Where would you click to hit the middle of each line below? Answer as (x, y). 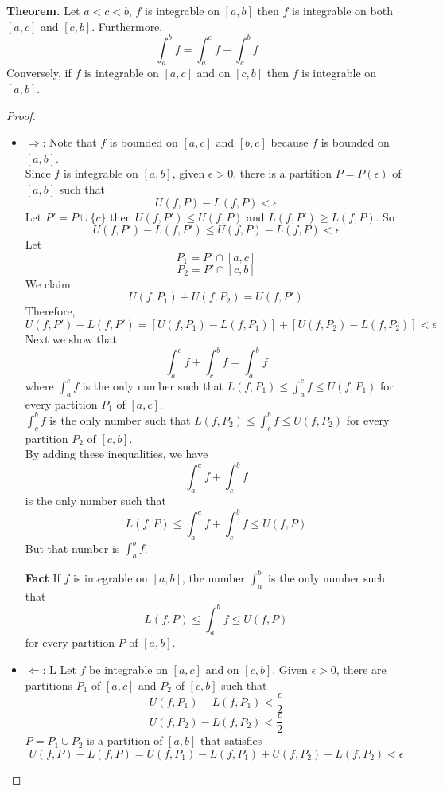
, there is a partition (283, 173)
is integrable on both (342, 10)
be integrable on (128, 670)
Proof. (21, 115)
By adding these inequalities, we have (117, 454)
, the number (213, 577)
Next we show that (71, 339)
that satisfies (231, 740)
